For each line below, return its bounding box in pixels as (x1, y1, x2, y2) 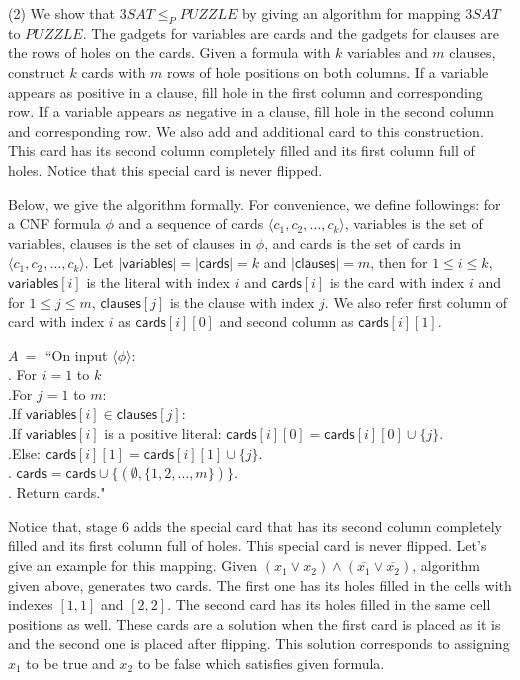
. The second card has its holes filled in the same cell (167, 594, 491, 615)
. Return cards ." (8, 482, 106, 503)
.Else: (8, 442, 41, 463)
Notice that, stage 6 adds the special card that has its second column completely (8, 515, 502, 536)
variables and (347, 42, 428, 63)
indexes (8, 594, 53, 615)
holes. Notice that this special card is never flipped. (8, 159, 323, 180)
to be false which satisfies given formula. (137, 653, 385, 674)
